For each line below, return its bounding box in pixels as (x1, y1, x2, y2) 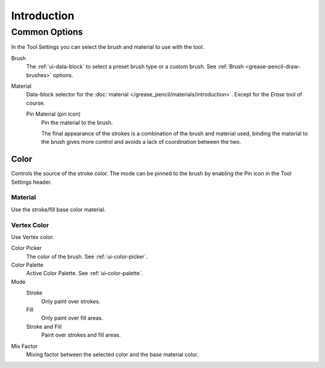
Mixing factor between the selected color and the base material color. (26, 351, 199, 358)
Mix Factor (11, 342, 38, 349)
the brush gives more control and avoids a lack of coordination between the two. (41, 139, 241, 146)
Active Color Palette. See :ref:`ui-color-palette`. (26, 270, 143, 277)
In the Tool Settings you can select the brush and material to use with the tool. (11, 43, 205, 51)
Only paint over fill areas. (41, 314, 104, 322)
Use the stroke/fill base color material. (11, 205, 106, 213)
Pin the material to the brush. (41, 119, 113, 126)
